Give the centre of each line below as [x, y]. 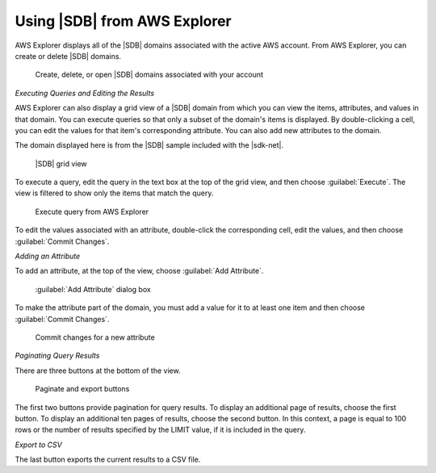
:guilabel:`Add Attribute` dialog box [93, 289]
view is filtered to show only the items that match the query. [114, 193]
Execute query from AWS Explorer [92, 211]
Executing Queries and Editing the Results [85, 93]
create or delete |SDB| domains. [68, 56]
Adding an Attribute [48, 256]
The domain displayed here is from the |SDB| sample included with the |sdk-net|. [149, 145]
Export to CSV [38, 445]
